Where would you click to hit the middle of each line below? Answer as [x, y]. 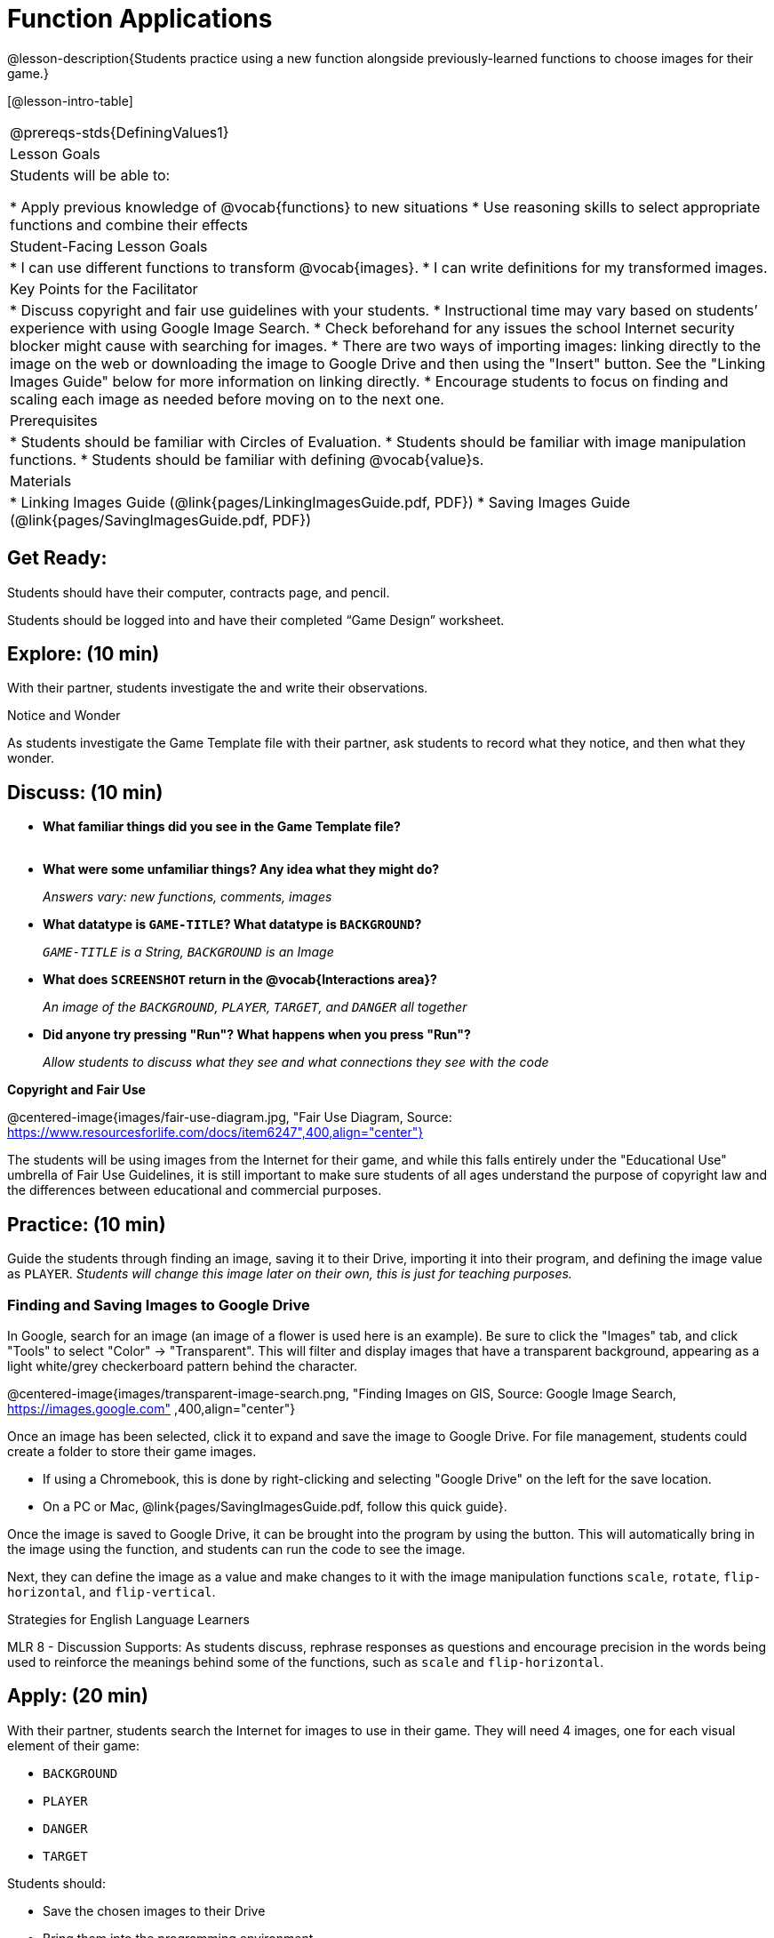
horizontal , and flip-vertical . [112, 1591]
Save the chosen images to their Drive [154, 1910]
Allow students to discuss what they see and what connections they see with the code [296, 1062]
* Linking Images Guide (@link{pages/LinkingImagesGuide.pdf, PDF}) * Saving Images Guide [320, 502]
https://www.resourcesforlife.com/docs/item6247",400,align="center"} [215, 1133]
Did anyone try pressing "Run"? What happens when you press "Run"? [257, 1035]
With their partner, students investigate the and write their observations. [218, 688]
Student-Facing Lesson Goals [109, 246]
